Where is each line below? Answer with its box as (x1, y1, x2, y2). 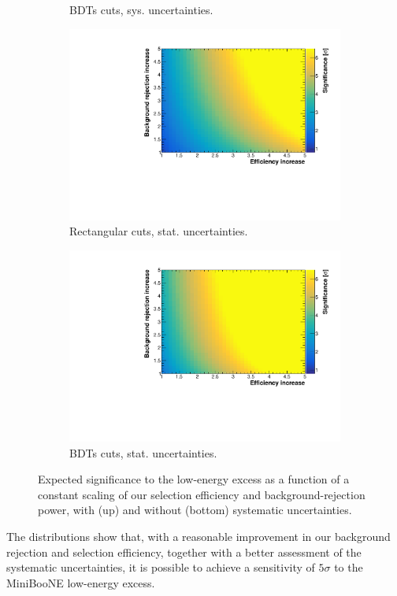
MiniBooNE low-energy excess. (6, 574, 155, 590)
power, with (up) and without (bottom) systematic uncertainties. (38, 502, 352, 518)
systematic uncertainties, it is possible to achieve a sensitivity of (6, 559, 315, 576)
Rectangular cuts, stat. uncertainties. (69, 223, 248, 239)
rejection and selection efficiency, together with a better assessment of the (6, 543, 362, 560)
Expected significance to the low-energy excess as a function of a (38, 471, 350, 487)
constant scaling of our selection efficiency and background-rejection (38, 486, 365, 502)
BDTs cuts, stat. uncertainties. (69, 444, 217, 461)
